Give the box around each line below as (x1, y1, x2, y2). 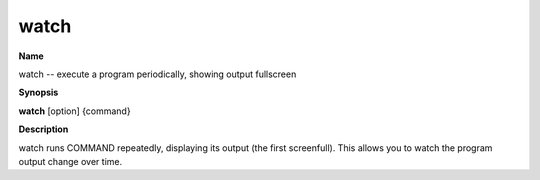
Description (18, 123, 69, 135)
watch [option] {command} (18, 105, 131, 117)
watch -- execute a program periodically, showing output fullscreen (18, 68, 297, 80)
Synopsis (18, 86, 59, 99)
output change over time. (18, 155, 123, 167)
